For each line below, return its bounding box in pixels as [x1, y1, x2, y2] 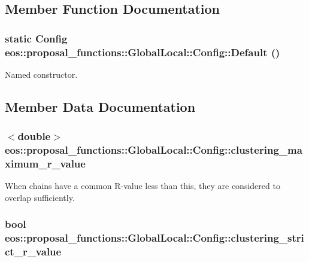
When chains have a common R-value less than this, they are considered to [5, 179, 280, 192]
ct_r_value [5, 244, 62, 259]
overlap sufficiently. [5, 191, 75, 203]
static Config [5, 31, 68, 45]
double [17, 129, 51, 144]
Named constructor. [5, 68, 78, 80]
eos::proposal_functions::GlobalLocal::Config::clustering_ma [5, 142, 302, 157]
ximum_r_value [5, 156, 86, 171]
